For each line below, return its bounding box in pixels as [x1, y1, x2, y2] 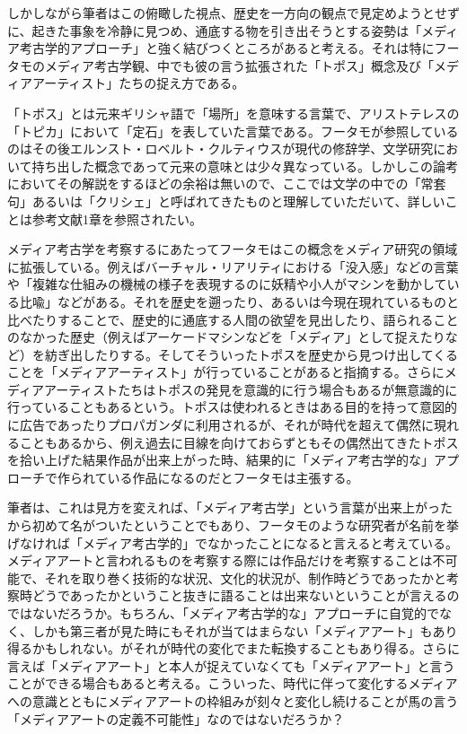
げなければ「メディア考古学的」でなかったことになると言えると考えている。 [7, 533, 458, 552]
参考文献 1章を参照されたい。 [31, 209, 202, 228]
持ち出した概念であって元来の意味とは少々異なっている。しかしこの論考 [31, 156, 459, 175]
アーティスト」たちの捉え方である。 [31, 74, 245, 92]
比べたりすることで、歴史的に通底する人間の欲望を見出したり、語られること [7, 310, 459, 328]
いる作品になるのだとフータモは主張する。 [107, 467, 359, 486]
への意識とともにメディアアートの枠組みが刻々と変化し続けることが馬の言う [7, 691, 459, 710]
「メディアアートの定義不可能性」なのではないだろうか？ [7, 709, 345, 728]
